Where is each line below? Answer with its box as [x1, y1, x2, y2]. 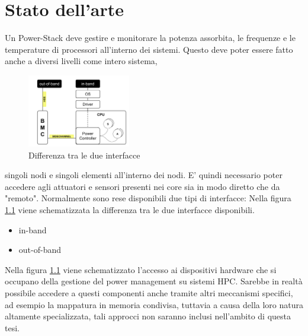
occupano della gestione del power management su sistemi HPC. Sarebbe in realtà [5, 275, 303, 287]
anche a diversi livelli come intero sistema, [5, 55, 158, 67]
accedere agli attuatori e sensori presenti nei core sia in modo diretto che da [5, 180, 280, 192]
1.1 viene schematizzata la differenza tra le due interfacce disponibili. [5, 204, 255, 216]
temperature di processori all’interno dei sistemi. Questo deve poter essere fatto [5, 43, 293, 55]
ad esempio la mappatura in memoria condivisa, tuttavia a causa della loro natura [5, 298, 304, 310]
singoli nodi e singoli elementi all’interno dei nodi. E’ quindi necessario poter [5, 169, 283, 181]
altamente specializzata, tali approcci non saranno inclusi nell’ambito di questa [5, 310, 291, 322]
